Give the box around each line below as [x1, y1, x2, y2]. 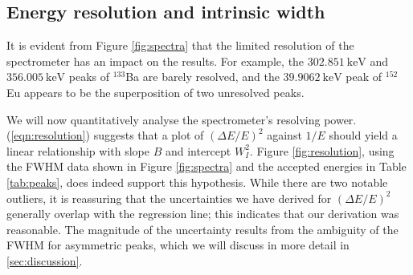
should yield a [329, 127, 398, 144]
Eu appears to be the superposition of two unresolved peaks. [6, 83, 305, 100]
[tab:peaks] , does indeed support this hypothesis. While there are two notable [6, 173, 388, 190]
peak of [346, 68, 382, 85]
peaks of [68, 68, 110, 85]
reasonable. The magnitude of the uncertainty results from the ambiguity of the [6, 220, 399, 237]
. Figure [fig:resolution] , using [249, 142, 395, 159]
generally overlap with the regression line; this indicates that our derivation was [6, 205, 399, 222]
